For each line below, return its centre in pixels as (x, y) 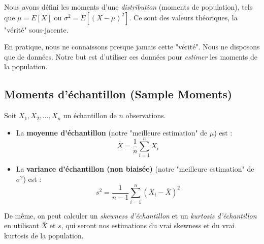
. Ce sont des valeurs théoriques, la (183, 17)
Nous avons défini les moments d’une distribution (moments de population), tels (128, 7)
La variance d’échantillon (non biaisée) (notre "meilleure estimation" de (135, 169)
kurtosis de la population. (44, 235)
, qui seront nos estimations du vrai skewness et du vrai (148, 225)
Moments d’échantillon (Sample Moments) (118, 94)
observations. (146, 115)
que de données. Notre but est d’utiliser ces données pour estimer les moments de (131, 56)
